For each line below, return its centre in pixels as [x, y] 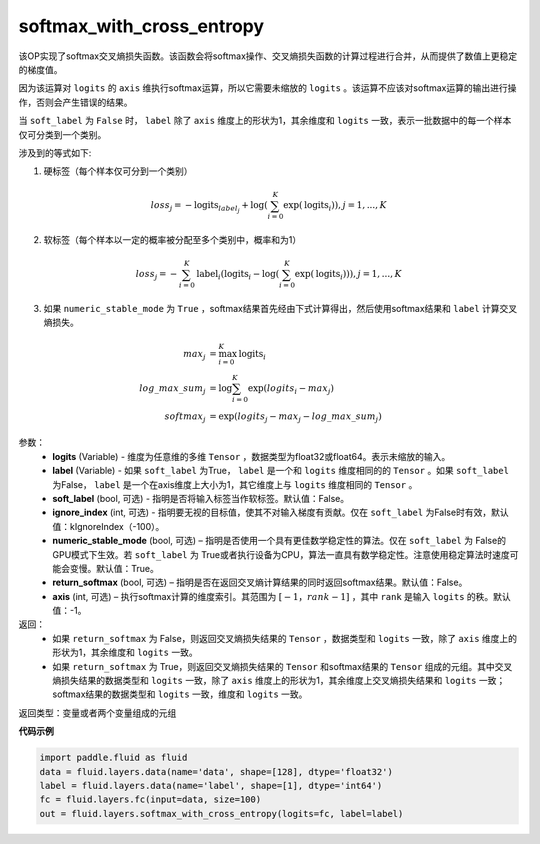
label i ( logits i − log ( [238, 275]
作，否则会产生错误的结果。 [75, 102]
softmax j [185, 417]
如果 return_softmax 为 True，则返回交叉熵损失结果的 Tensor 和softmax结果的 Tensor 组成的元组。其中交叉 [282, 666]
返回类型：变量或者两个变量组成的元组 [97, 712]
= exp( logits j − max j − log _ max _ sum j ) [295, 417]
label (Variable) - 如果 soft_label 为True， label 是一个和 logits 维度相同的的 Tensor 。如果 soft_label [281, 471]
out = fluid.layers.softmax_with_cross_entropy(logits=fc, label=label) [221, 813]
